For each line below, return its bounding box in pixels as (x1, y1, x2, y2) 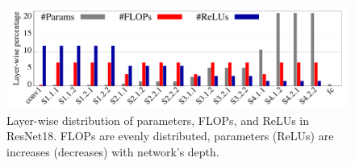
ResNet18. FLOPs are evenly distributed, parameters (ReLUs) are (6, 127, 334, 144)
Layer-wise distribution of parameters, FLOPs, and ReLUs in (6, 111, 310, 128)
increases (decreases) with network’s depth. (6, 143, 219, 160)
